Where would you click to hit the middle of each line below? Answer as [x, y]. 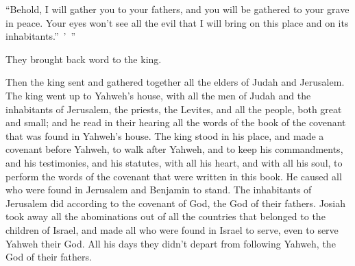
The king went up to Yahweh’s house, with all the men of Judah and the [158, 95]
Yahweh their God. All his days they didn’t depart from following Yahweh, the [171, 243]
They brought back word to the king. [84, 59]
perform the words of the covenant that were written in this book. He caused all [174, 176]
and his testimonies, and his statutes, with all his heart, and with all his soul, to [174, 162]
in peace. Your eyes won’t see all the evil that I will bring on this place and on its [177, 22]
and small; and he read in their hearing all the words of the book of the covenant [176, 122]
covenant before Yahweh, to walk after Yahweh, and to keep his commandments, [174, 149]
